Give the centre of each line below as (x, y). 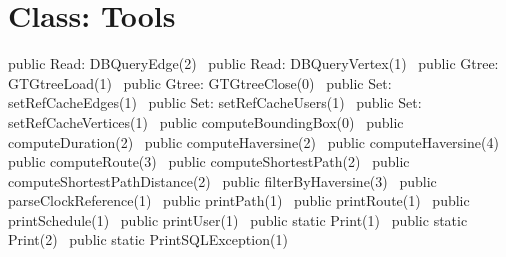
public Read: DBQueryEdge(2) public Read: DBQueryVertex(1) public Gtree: (253, 63)
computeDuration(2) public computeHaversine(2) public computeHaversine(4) (253, 141)
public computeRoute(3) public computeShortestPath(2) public (209, 161)
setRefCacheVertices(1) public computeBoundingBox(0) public (206, 121)
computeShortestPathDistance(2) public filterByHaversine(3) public (222, 180)
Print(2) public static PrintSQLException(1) (148, 239)
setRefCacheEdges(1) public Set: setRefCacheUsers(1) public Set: (215, 102)
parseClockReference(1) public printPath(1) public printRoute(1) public (239, 200)
